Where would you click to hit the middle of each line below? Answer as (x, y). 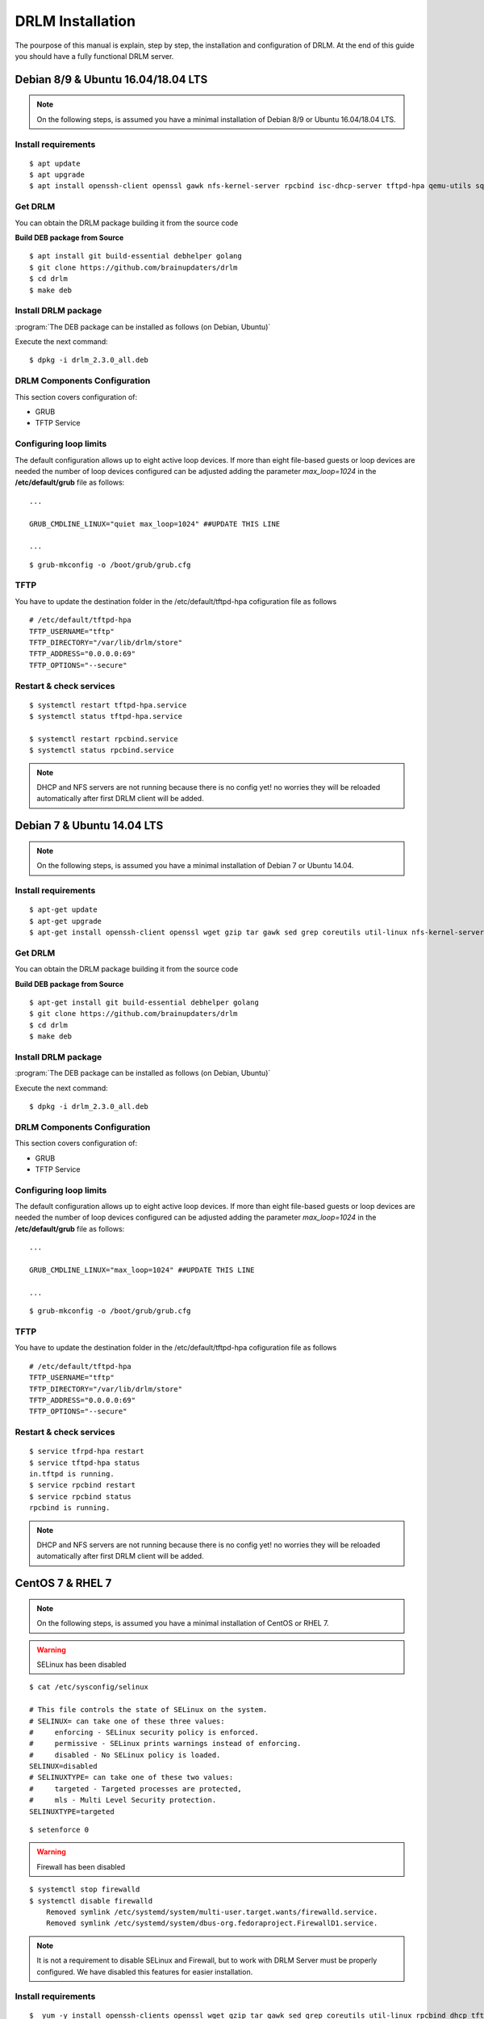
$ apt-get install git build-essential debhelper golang (144, 1002)
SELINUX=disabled (63, 1766)
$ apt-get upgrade (66, 921)
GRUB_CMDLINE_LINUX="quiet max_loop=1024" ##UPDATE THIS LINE (155, 524)
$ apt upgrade (57, 175)
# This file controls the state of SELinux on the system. (148, 1710)
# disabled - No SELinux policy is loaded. (125, 1755)
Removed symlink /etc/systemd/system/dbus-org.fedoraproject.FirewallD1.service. (212, 1923)
